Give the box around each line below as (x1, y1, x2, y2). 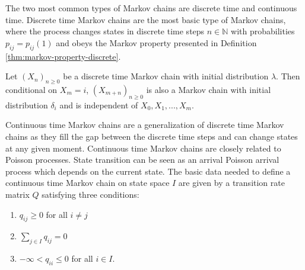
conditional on (5, 83, 58, 95)
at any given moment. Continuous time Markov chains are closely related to (5, 142, 281, 154)
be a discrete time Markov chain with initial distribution (63, 70, 269, 82)
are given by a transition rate (178, 176, 285, 189)
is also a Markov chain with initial (146, 83, 271, 95)
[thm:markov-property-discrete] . (5, 50, 121, 62)
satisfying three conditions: (42, 188, 139, 200)
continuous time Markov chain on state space (5, 176, 170, 189)
